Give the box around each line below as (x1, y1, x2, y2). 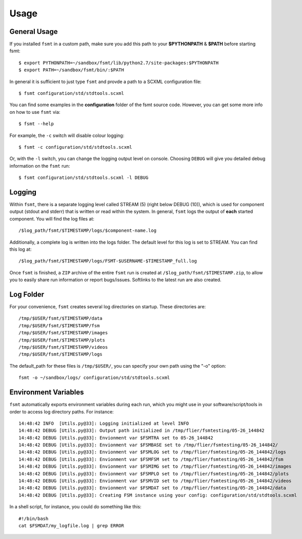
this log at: (9, 246, 32, 252)
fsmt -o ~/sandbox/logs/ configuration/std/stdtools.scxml (18, 375, 170, 381)
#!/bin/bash (18, 515, 49, 522)
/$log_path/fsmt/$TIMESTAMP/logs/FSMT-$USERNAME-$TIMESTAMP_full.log (18, 258, 197, 264)
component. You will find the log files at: (9, 215, 95, 222)
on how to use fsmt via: (9, 109, 61, 115)
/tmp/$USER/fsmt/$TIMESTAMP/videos (18, 344, 108, 350)
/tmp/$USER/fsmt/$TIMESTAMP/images (18, 330, 108, 336)
